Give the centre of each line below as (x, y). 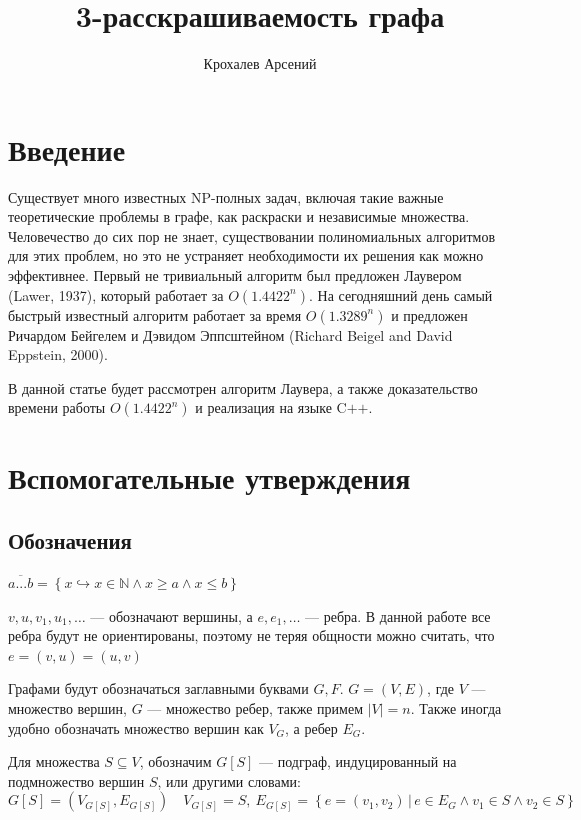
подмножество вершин (76, 780)
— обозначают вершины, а (171, 615)
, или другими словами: (229, 780)
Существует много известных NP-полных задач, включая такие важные (226, 196)
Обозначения (70, 540)
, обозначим (175, 761)
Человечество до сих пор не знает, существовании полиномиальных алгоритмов (252, 235)
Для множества (54, 761)
